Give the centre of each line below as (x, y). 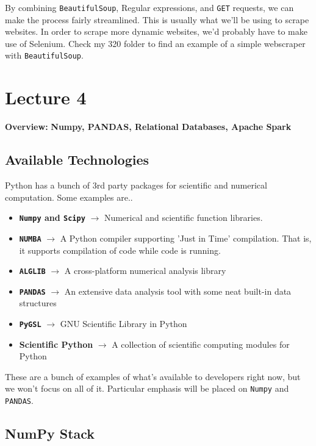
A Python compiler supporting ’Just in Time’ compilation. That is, (186, 238)
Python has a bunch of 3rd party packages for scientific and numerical (136, 185)
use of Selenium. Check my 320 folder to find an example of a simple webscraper (155, 43)
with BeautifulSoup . (44, 55)
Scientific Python (56, 344)
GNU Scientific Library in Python (124, 324)
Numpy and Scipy (52, 218)
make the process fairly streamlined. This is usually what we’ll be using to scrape (157, 19)
